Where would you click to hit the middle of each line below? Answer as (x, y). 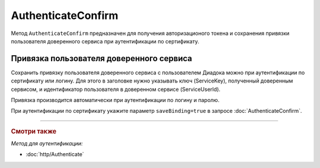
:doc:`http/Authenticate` (55, 154)
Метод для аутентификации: (47, 144)
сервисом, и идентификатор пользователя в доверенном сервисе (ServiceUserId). (116, 89)
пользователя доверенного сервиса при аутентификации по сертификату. (105, 41)
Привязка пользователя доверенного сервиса (102, 58)
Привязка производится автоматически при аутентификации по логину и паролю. (115, 100)
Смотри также (34, 131)
